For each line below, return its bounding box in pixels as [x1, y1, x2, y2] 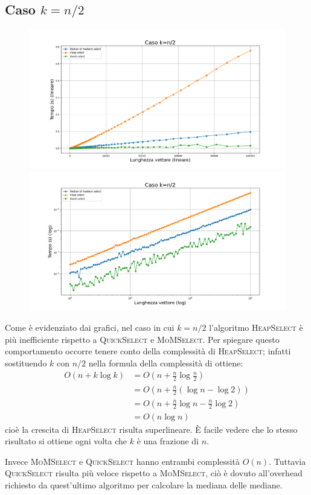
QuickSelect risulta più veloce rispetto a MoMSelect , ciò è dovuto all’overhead [5, 467, 303, 479]
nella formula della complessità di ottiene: [88, 356, 243, 369]
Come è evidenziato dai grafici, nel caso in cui [5, 321, 175, 334]
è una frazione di [136, 435, 199, 447]
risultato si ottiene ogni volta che [5, 435, 127, 447]
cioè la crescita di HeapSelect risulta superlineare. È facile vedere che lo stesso [5, 423, 298, 435]
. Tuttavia [269, 455, 306, 467]
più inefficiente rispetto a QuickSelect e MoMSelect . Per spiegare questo [5, 333, 280, 345]
